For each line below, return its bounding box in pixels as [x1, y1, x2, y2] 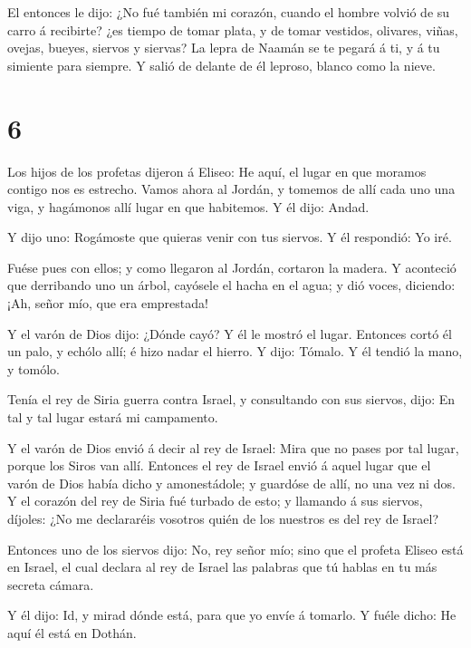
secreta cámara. [7, 575, 94, 594]
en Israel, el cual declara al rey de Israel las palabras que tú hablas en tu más [7, 557, 437, 576]
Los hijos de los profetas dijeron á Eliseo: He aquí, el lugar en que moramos [7, 161, 427, 180]
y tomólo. [7, 359, 60, 378]
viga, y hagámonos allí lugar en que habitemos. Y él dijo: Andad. [7, 197, 370, 216]
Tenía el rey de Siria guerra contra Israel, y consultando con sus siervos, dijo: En [7, 390, 456, 409]
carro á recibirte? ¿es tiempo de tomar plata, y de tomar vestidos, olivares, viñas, [7, 20, 458, 39]
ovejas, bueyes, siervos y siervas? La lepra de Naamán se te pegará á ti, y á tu [7, 38, 440, 57]
